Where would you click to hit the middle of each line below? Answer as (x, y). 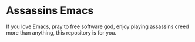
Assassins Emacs (50, 11)
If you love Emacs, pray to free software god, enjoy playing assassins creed (97, 26)
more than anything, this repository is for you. (61, 32)
